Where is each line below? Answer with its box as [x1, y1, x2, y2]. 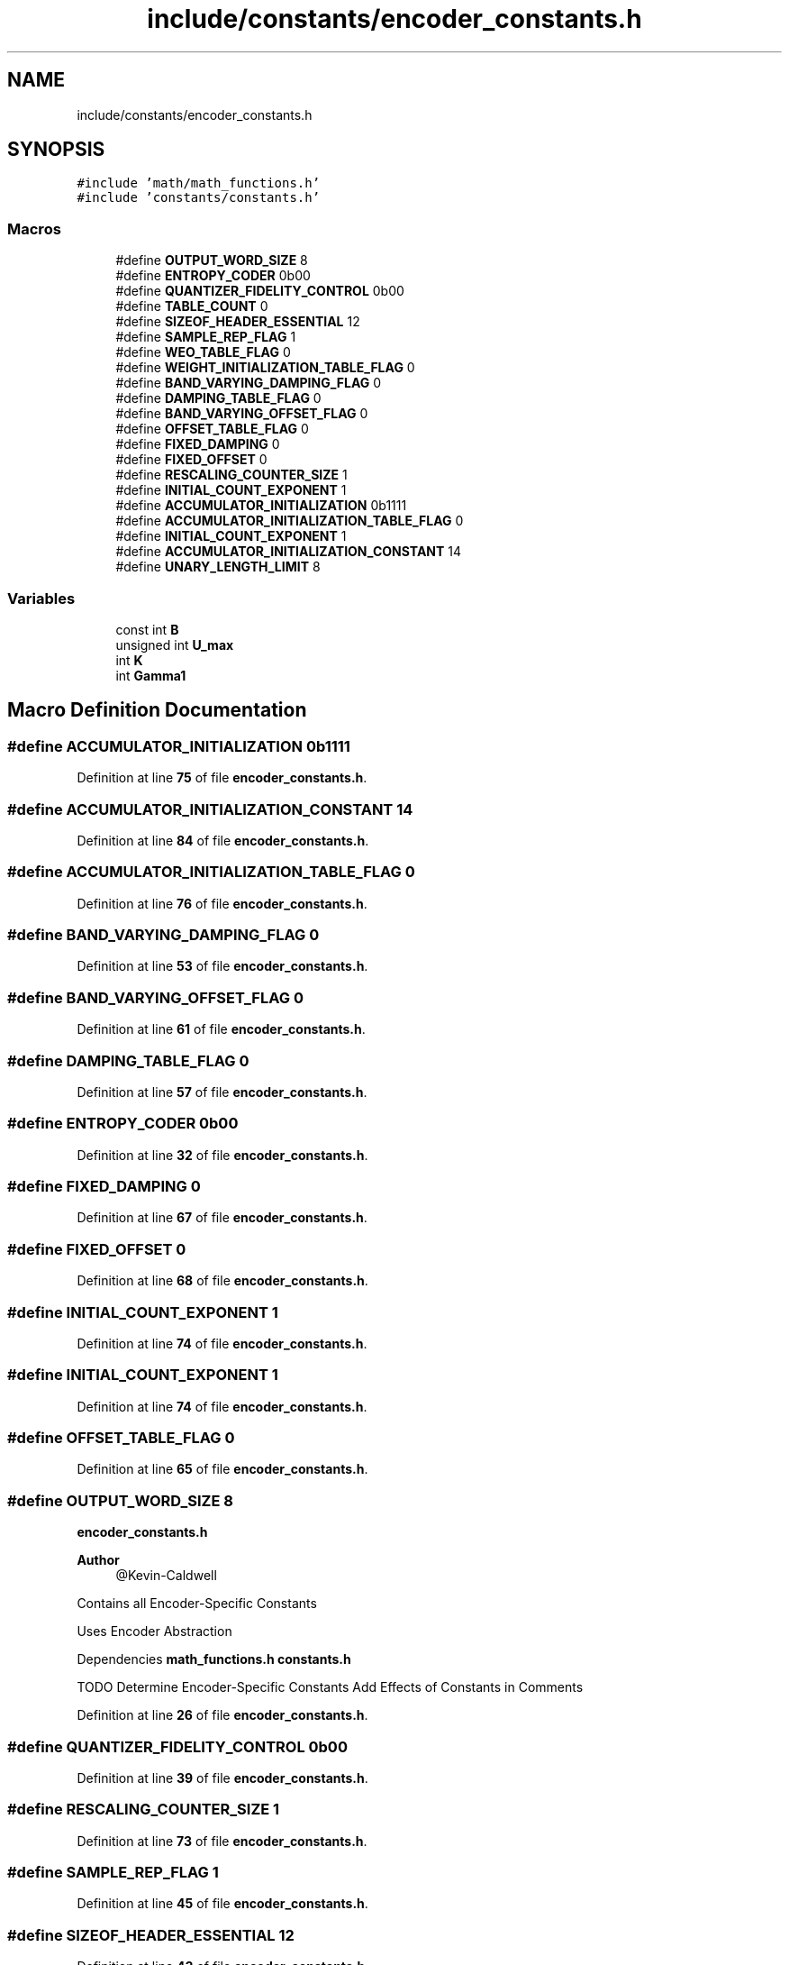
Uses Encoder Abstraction [77, 1623, 232, 1640]
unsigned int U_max [115, 636, 234, 653]
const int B [115, 621, 179, 637]
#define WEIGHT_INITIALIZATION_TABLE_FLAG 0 [115, 360, 415, 376]
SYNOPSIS [7, 138, 105, 161]
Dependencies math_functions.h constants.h [77, 1651, 351, 1668]
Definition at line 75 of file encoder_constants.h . [77, 770, 367, 786]
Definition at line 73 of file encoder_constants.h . [77, 1832, 367, 1849]
